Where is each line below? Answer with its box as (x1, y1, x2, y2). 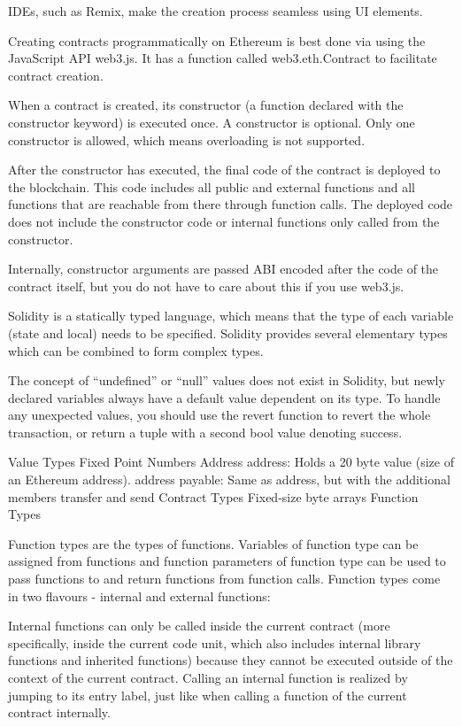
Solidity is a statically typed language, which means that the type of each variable (8, 306, 454, 325)
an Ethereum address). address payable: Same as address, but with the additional (8, 470, 450, 489)
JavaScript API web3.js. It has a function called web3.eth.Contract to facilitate (8, 49, 437, 67)
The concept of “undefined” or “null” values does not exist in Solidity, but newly (8, 371, 445, 390)
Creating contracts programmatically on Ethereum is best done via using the (8, 31, 426, 50)
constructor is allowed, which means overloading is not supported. (8, 130, 366, 149)
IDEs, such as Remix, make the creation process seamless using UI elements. (8, 2, 423, 19)
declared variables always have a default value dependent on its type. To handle (8, 388, 441, 406)
